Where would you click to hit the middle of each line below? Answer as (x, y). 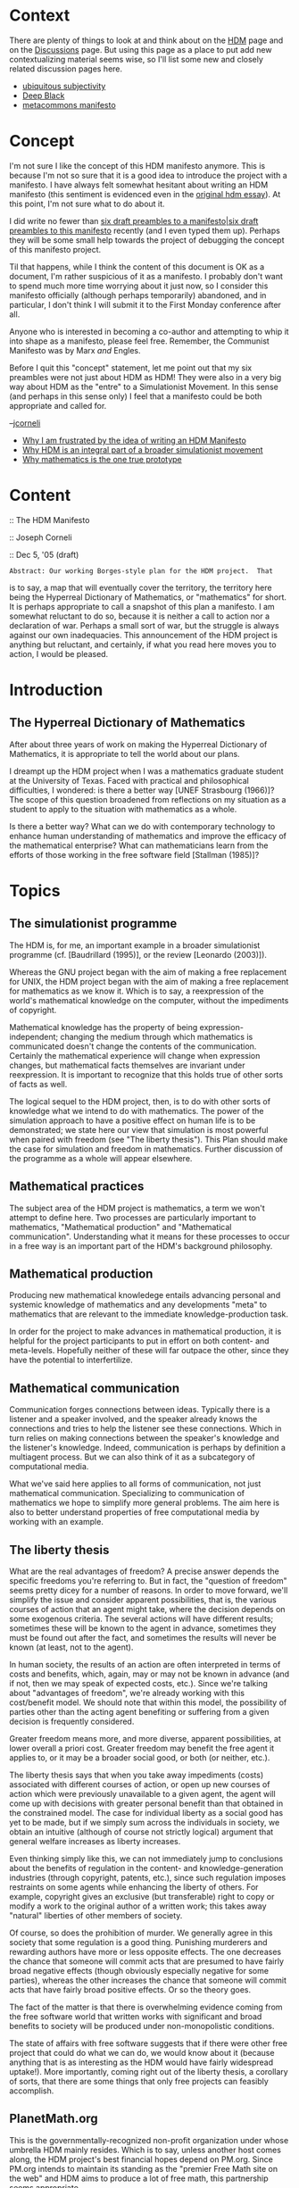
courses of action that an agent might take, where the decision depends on (147, 1610)
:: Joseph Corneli (41, 537)
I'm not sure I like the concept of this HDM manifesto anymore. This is (137, 165)
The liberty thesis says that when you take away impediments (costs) (137, 1775)
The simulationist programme (93, 923)
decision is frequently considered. (72, 1722)
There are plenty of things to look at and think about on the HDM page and (146, 40)
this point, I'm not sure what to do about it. (87, 204)
